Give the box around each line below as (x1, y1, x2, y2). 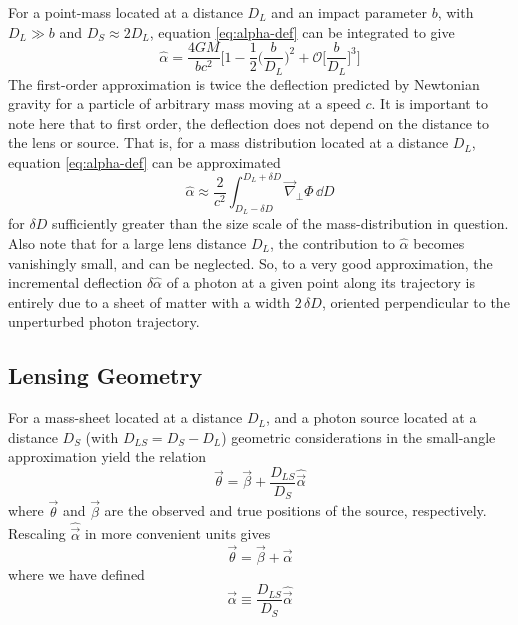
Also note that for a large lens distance (8, 232, 247, 253)
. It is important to (371, 93, 488, 114)
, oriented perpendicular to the (321, 291, 510, 312)
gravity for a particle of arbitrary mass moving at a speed (8, 93, 361, 114)
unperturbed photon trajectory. (8, 311, 200, 332)
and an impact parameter (271, 2, 427, 22)
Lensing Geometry (8, 360, 203, 391)
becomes (413, 232, 465, 253)
